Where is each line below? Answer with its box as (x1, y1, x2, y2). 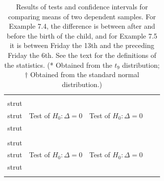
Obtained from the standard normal (30, 69, 139, 80)
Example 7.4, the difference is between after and (8, 21, 156, 31)
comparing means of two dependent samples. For (8, 11, 156, 21)
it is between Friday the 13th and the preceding (9, 40, 155, 50)
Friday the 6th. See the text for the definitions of (7, 49, 157, 60)
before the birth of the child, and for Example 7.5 (6, 30, 158, 41)
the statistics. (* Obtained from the (4, 59, 112, 70)
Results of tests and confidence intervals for (16, 1, 148, 11)
